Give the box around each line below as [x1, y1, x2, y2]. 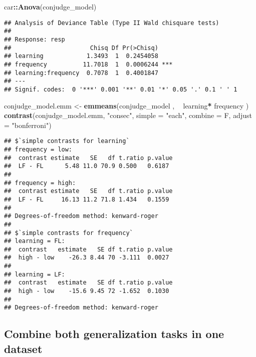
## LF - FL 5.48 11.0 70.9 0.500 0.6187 [4, 162, 169, 170]
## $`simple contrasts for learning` [4, 137, 130, 145]
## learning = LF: [4, 270, 65, 278]
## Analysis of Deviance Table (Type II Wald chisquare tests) [4, 19, 219, 26]
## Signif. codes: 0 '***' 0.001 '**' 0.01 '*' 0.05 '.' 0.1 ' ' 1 [4, 85, 237, 93]
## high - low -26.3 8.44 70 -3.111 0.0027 [4, 254, 169, 261]
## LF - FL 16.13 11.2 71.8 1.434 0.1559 [4, 195, 169, 203]
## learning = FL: [4, 237, 65, 245]
